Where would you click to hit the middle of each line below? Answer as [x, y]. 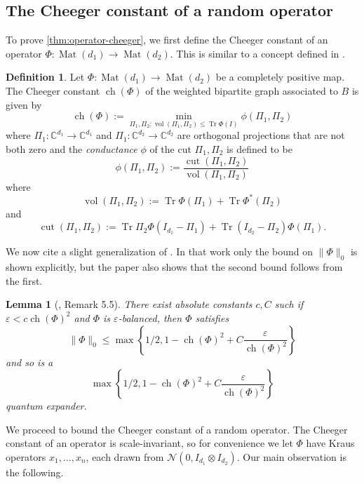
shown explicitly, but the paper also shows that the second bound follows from [174, 267]
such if [289, 304]
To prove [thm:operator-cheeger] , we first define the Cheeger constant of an [167, 40]
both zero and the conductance [72, 148]
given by [24, 104]
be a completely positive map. [280, 77]
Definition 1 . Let [45, 77]
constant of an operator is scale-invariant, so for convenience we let [149, 443]
